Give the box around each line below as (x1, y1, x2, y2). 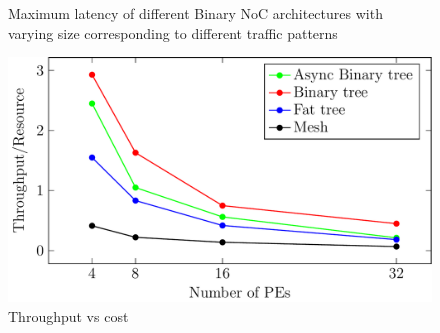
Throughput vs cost (8, 305, 129, 326)
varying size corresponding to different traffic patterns (8, 22, 338, 43)
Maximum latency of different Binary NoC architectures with (8, 3, 383, 23)
